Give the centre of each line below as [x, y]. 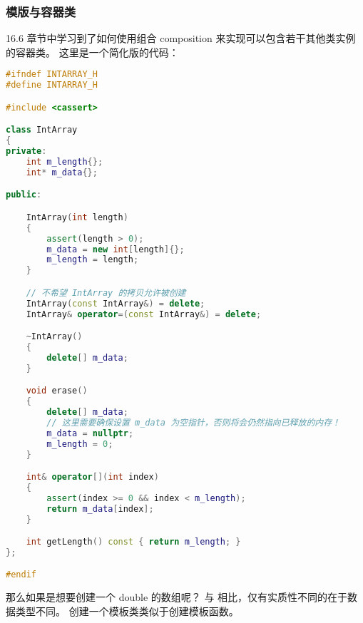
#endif [21, 575]
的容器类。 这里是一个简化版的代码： [92, 52]
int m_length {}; [65, 161]
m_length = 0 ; [80, 444]
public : [24, 195]
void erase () [57, 391]
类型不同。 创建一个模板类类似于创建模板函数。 [127, 611]
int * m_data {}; [62, 172]
